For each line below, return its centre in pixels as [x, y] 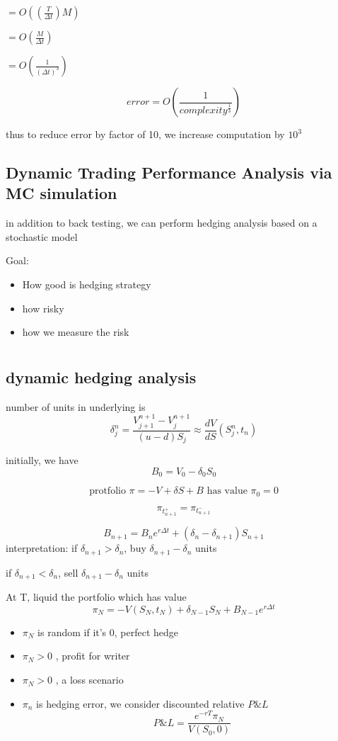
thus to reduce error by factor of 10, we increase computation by [145, 134]
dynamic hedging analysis [101, 377]
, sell [68, 572]
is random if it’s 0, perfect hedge [108, 632]
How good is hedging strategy [87, 284]
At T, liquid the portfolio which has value [96, 597]
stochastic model [42, 236]
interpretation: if [42, 548]
